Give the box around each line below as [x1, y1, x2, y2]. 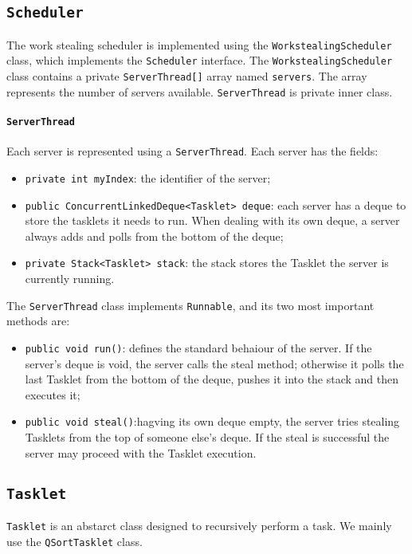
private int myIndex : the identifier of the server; [25, 169, 271, 186]
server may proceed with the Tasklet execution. [25, 444, 257, 461]
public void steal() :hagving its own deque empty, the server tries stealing [25, 413, 400, 430]
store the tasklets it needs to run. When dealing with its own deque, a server [25, 212, 400, 229]
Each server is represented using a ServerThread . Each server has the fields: [6, 143, 379, 159]
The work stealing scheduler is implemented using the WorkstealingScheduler [6, 36, 392, 53]
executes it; [25, 386, 80, 403]
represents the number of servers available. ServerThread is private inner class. [6, 83, 393, 100]
